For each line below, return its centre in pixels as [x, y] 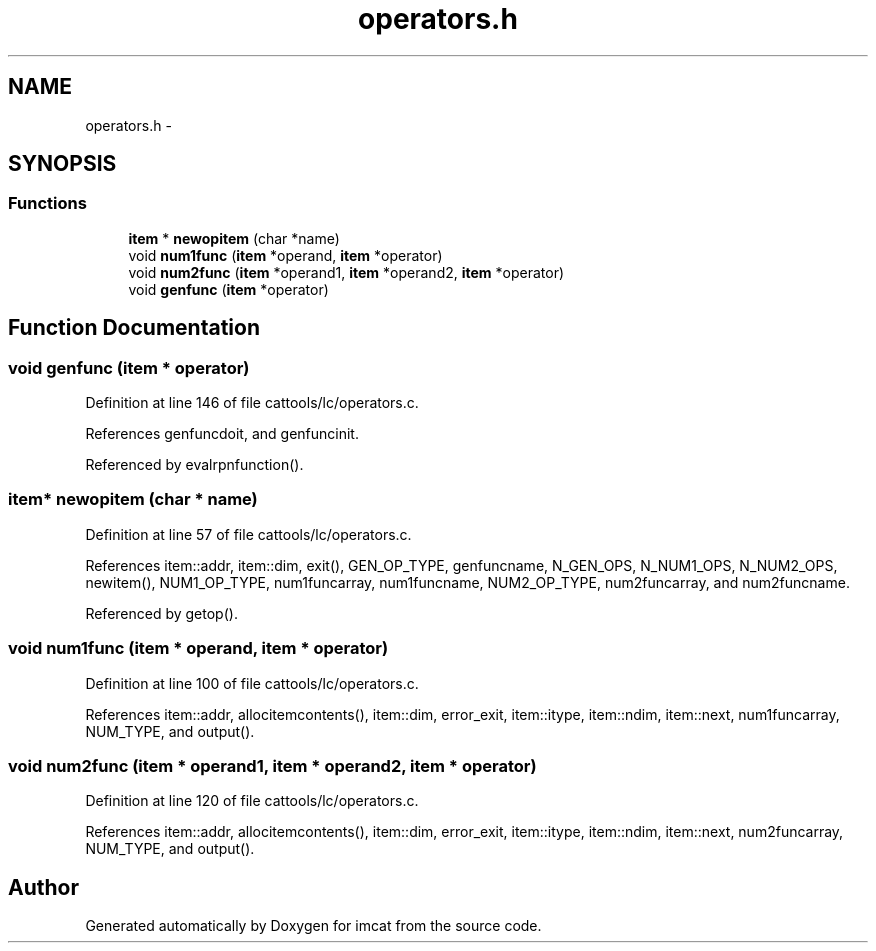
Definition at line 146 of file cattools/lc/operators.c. [252, 403]
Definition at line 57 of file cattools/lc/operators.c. [248, 534]
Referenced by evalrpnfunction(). [194, 465]
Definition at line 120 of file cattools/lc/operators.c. [252, 801]
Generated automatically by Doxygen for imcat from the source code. [313, 926]
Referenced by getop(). [161, 613]
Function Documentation [134, 328]
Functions [47, 203]
